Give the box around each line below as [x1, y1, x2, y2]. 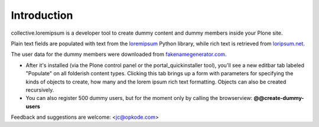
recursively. [25, 86, 54, 93]
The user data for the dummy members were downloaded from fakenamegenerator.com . [11, 51, 227, 58]
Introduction [11, 9, 73, 22]
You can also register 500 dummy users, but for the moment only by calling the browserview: [25, 95, 253, 102]
